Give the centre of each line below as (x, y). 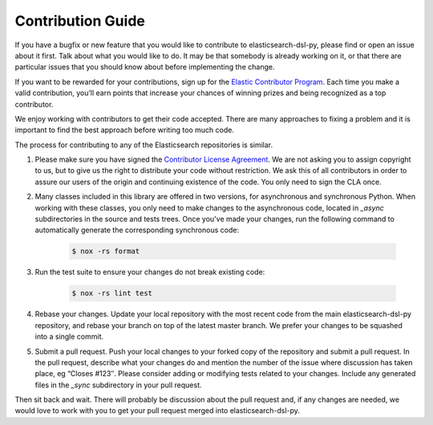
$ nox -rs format (106, 251)
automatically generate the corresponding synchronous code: (137, 230)
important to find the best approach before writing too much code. (124, 130)
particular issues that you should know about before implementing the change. (145, 67)
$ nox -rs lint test (112, 293)
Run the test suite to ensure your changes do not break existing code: (150, 272)
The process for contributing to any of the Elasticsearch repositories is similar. (144, 145)
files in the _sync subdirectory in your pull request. (118, 385)
